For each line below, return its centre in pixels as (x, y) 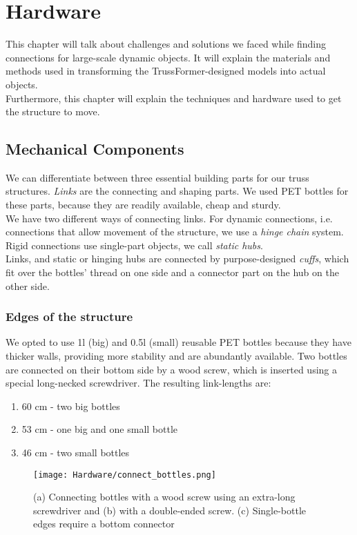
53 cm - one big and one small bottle (100, 429)
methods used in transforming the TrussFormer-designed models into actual (166, 71)
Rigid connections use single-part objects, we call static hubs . (134, 245)
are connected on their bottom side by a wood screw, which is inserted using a (172, 369)
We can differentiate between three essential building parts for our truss (157, 177)
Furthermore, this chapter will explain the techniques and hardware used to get (174, 98)
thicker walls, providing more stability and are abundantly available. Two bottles (176, 356)
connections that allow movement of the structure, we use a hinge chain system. (175, 232)
